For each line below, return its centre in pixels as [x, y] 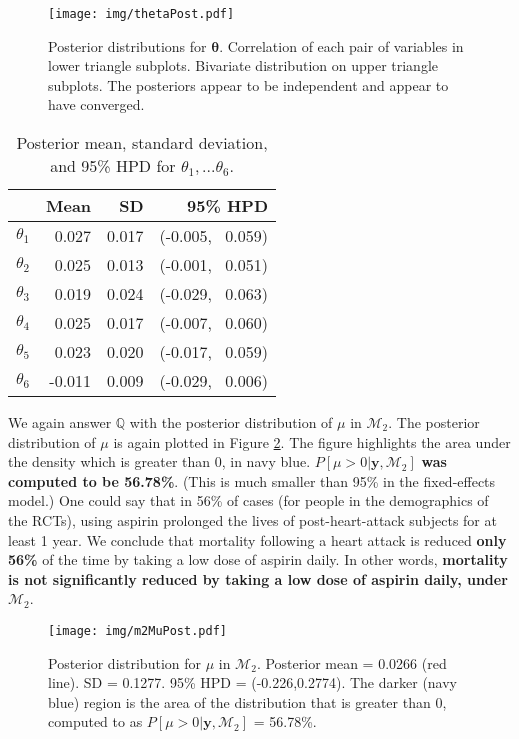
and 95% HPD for [113, 166]
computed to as [95, 721]
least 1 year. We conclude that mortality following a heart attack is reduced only [257, 539]
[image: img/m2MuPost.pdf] [137, 630]
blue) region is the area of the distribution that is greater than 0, [247, 701]
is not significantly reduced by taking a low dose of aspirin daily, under [258, 578]
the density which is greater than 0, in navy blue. [159, 461]
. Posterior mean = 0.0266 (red [351, 662]
